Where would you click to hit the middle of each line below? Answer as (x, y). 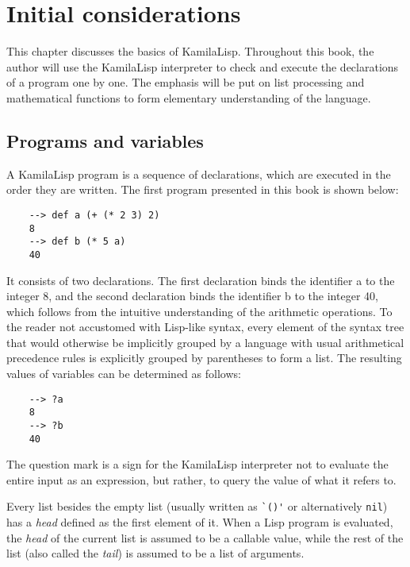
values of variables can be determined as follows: (124, 374)
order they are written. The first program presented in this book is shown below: (203, 189)
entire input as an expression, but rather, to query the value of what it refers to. (201, 479)
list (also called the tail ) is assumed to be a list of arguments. (155, 553)
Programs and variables (105, 140)
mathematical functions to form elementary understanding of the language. (189, 97)
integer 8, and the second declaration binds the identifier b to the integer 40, (192, 296)
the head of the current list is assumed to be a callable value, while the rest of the (205, 537)
